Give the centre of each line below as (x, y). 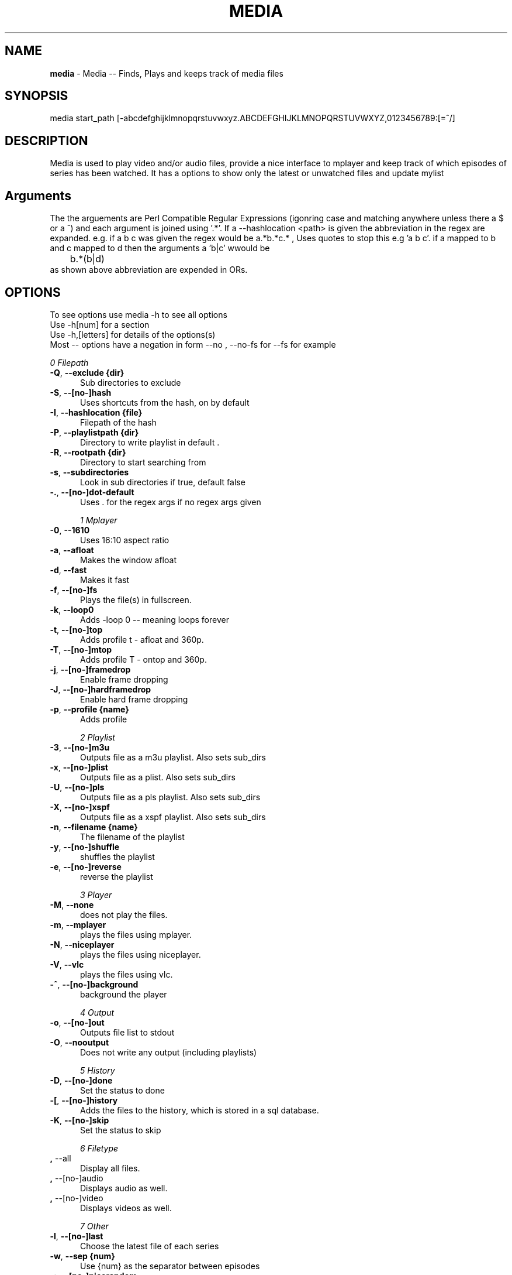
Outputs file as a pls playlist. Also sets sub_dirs (170, 797)
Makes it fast (105, 580)
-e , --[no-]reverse (86, 866)
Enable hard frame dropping (134, 699)
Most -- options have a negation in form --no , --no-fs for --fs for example (193, 344)
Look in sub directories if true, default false (163, 482)
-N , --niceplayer (82, 944)
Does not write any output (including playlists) (169, 1052)
